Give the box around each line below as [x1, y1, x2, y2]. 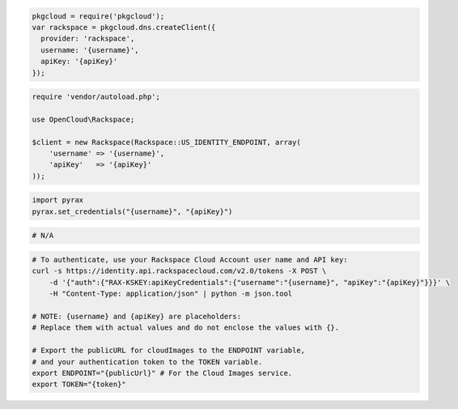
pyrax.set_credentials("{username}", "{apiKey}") [32, 207, 233, 216]
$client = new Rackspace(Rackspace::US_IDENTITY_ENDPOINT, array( [32, 138, 301, 147]
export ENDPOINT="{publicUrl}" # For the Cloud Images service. [32, 369, 293, 377]
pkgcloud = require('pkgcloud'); [32, 11, 165, 20]
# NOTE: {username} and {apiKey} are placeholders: [32, 312, 242, 321]
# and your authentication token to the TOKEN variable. [32, 357, 263, 366]
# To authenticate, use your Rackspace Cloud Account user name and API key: [32, 255, 348, 264]
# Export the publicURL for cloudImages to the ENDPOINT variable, [32, 346, 306, 356]
